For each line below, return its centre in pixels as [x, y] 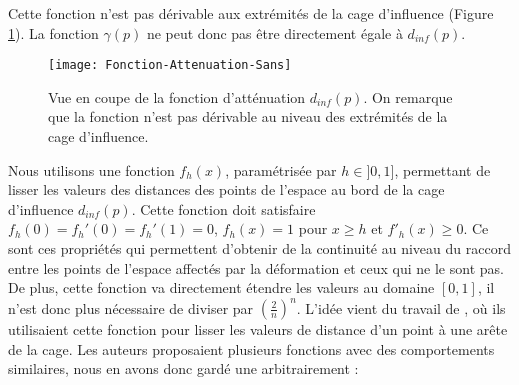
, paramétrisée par [281, 169]
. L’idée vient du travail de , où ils [401, 307]
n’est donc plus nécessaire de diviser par [131, 307]
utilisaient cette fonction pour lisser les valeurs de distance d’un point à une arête [258, 329]
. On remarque [408, 96]
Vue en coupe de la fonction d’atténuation [177, 96]
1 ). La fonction [53, 32]
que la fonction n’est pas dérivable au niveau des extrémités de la [248, 116]
